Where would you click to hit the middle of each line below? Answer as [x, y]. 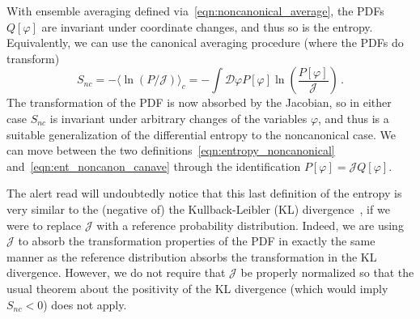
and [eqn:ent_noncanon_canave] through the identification [154, 166]
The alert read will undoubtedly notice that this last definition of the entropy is [204, 193]
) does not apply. [85, 304]
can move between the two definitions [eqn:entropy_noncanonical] [171, 150]
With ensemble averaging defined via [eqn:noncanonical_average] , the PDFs [195, 11]
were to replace [44, 225]
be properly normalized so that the [327, 272]
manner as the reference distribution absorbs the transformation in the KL [192, 256]
